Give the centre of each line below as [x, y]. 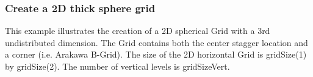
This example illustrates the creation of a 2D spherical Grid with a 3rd [138, 31]
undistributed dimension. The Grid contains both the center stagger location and [156, 42]
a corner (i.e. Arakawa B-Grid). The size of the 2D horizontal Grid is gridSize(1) [156, 54]
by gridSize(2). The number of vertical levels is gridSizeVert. [117, 66]
